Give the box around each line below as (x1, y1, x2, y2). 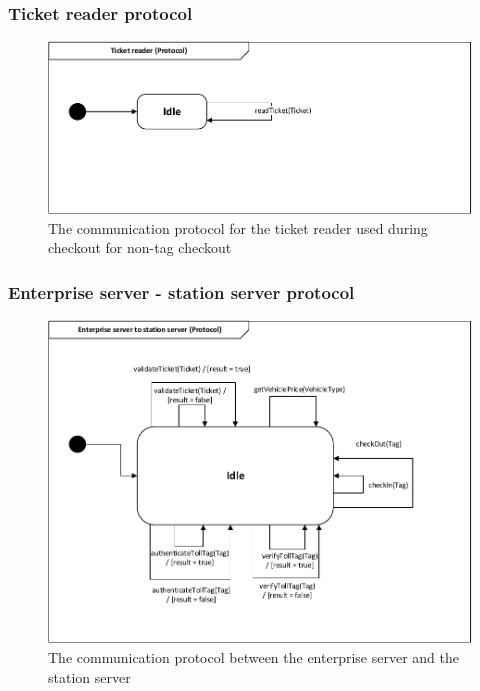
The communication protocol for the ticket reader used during (48, 217, 428, 238)
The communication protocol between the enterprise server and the (48, 647, 459, 668)
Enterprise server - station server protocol (8, 279, 355, 304)
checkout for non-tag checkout (48, 237, 232, 258)
